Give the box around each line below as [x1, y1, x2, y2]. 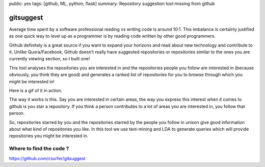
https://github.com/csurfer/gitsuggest [9, 155, 86, 161]
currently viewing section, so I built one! [9, 56, 90, 62]
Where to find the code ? [9, 145, 69, 152]
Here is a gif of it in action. [9, 88, 62, 94]
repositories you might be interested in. [9, 133, 88, 139]
